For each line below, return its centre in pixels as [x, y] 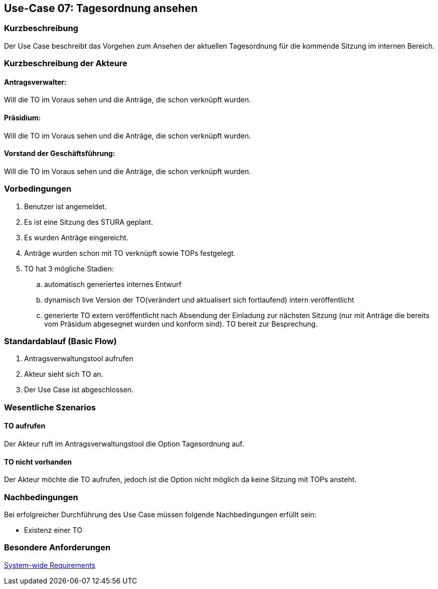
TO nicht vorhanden [38, 462]
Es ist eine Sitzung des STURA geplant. [89, 222]
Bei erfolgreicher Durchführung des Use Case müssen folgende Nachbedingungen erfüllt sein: [160, 514]
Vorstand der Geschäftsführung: [60, 154]
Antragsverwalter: [35, 82]
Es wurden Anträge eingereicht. [76, 237]
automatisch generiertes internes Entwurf [113, 284]
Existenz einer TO [53, 530]
